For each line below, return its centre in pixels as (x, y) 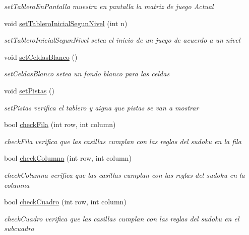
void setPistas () (29, 90)
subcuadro (19, 228)
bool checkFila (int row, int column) (60, 124)
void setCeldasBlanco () (41, 56)
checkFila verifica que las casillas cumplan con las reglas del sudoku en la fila (123, 141)
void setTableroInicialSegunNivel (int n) (66, 23)
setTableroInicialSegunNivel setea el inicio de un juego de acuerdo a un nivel (122, 40)
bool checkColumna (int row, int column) (68, 158)
